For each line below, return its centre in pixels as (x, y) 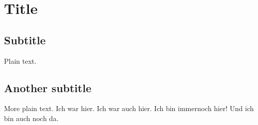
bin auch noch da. (31, 118)
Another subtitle (48, 87)
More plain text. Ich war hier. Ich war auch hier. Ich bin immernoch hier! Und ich (129, 108)
